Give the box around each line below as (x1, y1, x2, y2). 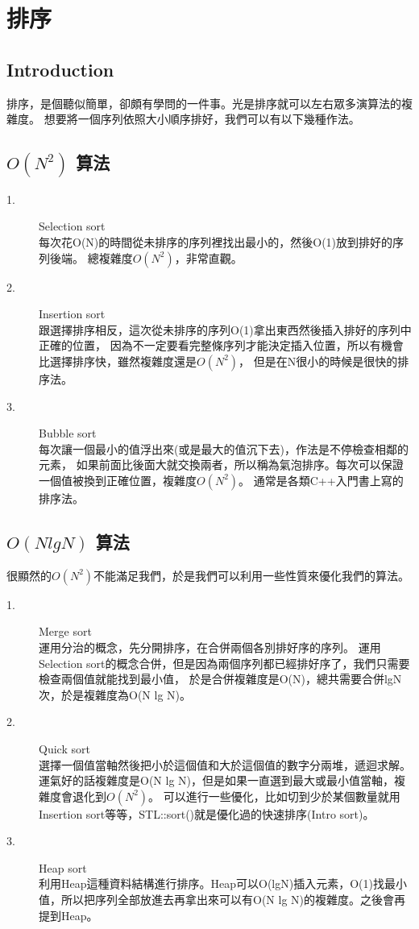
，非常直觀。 (174, 249, 243, 266)
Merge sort (39, 623, 92, 640)
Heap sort (39, 859, 87, 876)
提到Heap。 (39, 906, 98, 923)
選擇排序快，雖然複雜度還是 (49, 352, 197, 369)
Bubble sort (39, 425, 97, 442)
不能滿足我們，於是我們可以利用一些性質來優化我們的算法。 (93, 566, 410, 583)
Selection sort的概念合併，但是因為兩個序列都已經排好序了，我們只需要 (39, 654, 410, 671)
